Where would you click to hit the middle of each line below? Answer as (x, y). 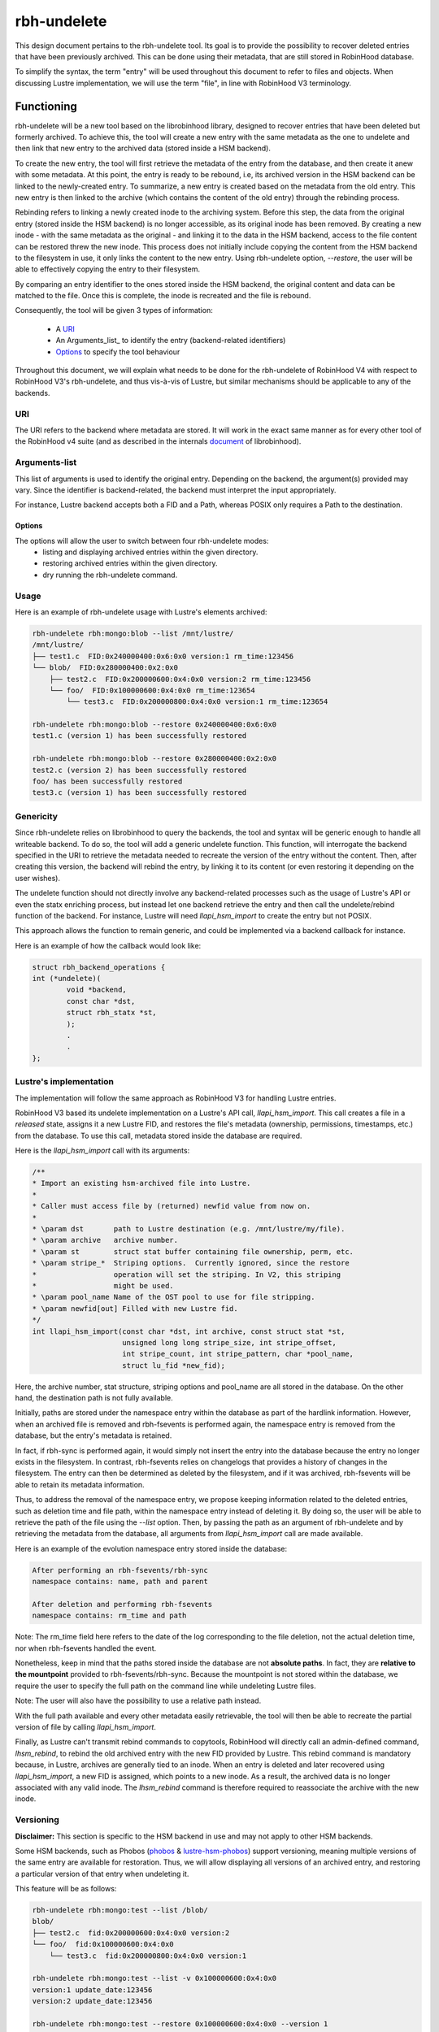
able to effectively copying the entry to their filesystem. (108, 269)
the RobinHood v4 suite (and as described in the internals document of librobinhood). (158, 441)
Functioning (46, 106)
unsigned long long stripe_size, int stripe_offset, (230, 1342)
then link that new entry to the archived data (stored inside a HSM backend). (143, 148)
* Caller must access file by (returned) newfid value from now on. (172, 1206)
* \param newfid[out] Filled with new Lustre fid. (135, 1308)
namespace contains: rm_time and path (109, 1616)
